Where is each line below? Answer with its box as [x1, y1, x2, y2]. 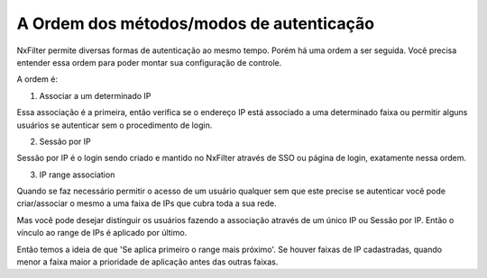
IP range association [39, 169, 115, 180]
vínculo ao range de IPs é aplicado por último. [16, 228, 188, 238]
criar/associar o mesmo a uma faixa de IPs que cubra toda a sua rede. [16, 198, 277, 209]
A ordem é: [16, 74, 59, 85]
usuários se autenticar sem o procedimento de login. [16, 120, 213, 130]
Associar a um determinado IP [39, 90, 152, 101]
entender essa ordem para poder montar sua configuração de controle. [16, 57, 282, 67]
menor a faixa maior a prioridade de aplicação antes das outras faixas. [16, 256, 279, 267]
